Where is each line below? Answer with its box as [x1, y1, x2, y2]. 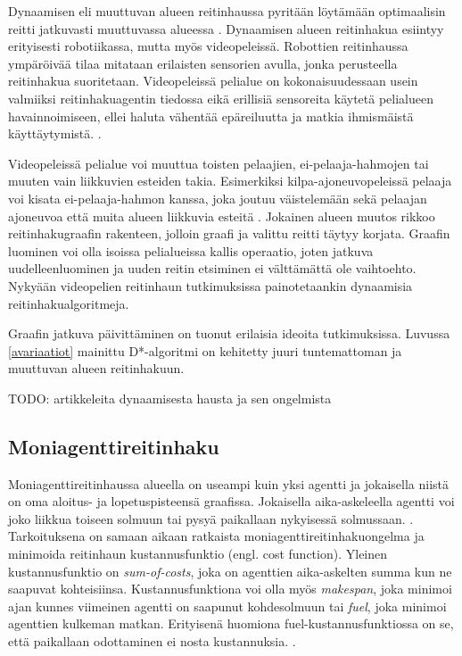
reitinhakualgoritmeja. [8, 294, 129, 312]
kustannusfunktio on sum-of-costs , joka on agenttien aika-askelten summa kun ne [8, 561, 452, 580]
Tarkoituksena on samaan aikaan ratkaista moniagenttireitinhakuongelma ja [8, 527, 425, 545]
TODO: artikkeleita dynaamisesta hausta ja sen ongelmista [8, 388, 332, 407]
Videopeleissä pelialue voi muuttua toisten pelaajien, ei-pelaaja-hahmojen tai [8, 154, 429, 172]
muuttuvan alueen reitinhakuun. [8, 359, 185, 378]
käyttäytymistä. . [8, 124, 102, 143]
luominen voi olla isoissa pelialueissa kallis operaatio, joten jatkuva [8, 241, 374, 260]
